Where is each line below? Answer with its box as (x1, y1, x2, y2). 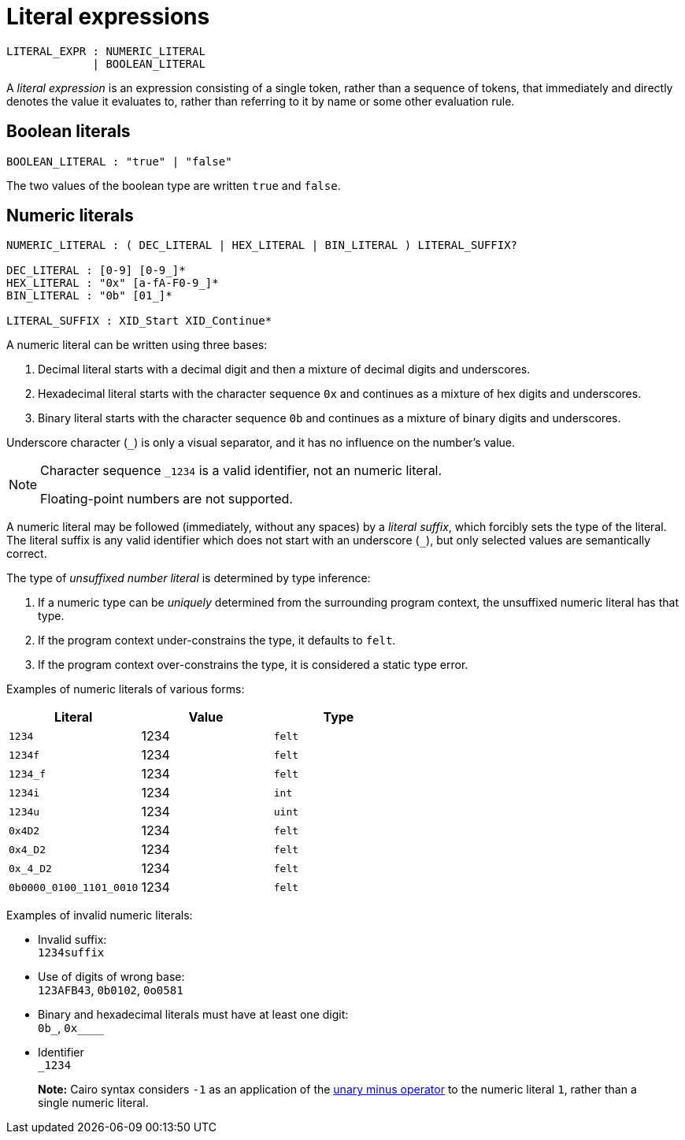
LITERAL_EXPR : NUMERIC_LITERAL (6, 44, 205, 58)
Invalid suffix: (38, 933, 107, 947)
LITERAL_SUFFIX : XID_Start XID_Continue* (6, 314, 272, 328)
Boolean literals (6, 121, 131, 142)
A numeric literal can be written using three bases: (6, 338, 268, 352)
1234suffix (38, 946, 105, 960)
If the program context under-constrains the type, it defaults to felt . (38, 633, 396, 648)
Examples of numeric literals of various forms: (6, 682, 245, 696)
